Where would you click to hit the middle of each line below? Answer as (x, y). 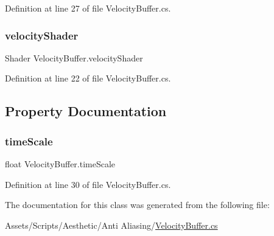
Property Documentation (86, 111)
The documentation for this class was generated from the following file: (137, 205)
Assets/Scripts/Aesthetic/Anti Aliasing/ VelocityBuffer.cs (111, 225)
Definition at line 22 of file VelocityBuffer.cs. (88, 78)
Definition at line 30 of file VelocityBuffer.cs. (88, 184)
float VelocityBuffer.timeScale (60, 164)
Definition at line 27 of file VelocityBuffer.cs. (88, 8)
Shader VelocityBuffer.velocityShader (74, 57)
